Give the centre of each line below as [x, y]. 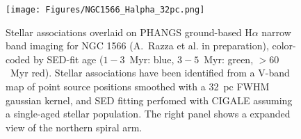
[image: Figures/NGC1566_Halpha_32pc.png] [105, 10]
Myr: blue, [152, 59]
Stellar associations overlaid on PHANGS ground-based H [129, 32]
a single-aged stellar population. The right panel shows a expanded [148, 114]
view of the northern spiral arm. [74, 127]
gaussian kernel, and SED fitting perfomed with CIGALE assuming [149, 100]
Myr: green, [229, 59]
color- [284, 46]
